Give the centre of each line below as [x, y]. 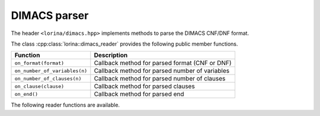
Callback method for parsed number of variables [162, 71]
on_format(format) [39, 63]
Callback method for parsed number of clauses [160, 79]
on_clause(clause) [39, 86]
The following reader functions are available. [65, 105]
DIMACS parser [50, 15]
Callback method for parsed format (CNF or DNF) [163, 63]
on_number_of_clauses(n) [48, 78]
